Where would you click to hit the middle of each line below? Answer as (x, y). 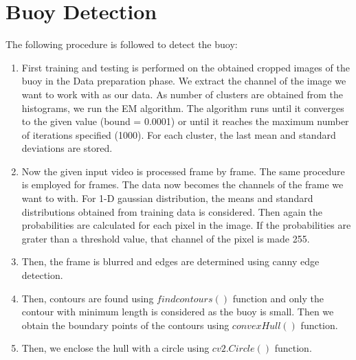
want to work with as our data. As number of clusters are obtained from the (182, 94)
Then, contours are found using (88, 298)
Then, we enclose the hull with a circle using (115, 348)
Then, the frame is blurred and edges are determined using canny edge (170, 261)
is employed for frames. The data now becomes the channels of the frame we (182, 184)
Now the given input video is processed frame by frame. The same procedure (183, 171)
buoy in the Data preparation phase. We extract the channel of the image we (184, 81)
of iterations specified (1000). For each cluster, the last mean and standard (179, 134)
